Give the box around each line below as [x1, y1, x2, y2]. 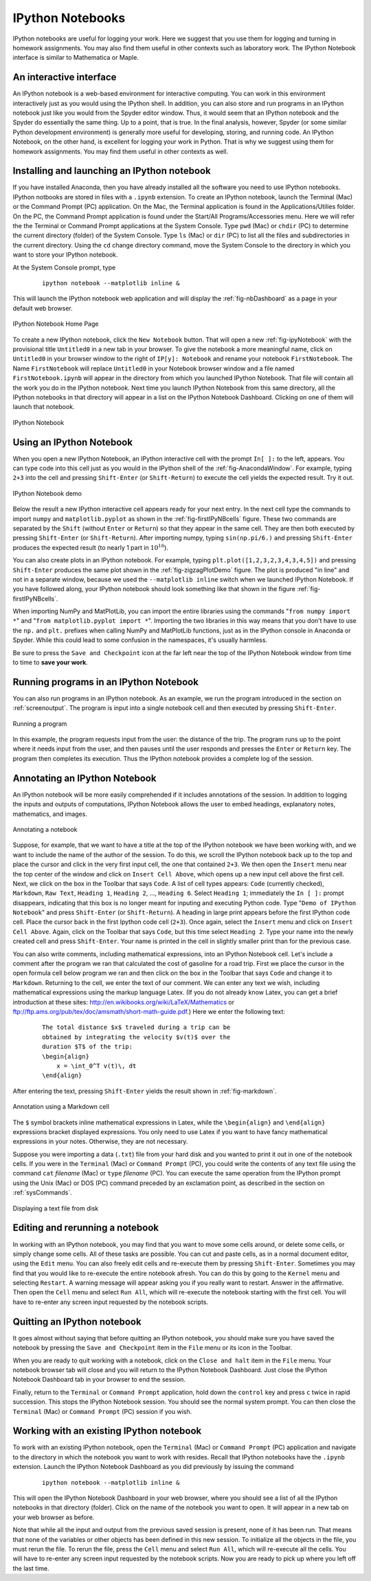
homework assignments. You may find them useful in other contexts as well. [12, 147, 229, 155]
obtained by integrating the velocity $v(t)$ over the [42, 1033, 231, 1041]
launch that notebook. [12, 403, 75, 411]
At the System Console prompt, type [12, 263, 116, 272]
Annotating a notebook [12, 825, 78, 833]
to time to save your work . [12, 659, 89, 667]
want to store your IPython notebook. [12, 251, 118, 259]
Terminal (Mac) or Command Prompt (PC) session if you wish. [12, 1407, 192, 1415]
